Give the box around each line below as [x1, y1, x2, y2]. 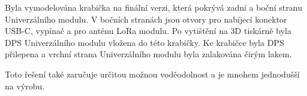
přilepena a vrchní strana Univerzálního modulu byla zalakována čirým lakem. [5, 48, 292, 60]
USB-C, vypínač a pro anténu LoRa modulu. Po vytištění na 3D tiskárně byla [5, 24, 292, 37]
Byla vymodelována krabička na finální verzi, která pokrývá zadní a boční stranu [5, 1, 302, 13]
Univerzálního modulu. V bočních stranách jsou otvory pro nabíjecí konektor [5, 13, 287, 25]
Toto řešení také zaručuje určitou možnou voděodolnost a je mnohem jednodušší [5, 67, 300, 80]
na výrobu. [5, 79, 45, 92]
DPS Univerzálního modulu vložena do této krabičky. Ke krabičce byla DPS [5, 36, 284, 48]
